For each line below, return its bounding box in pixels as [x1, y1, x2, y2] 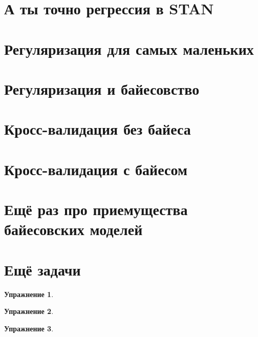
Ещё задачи [4, 259, 81, 280]
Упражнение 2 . [4, 306, 54, 317]
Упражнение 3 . [4, 323, 54, 333]
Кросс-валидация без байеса [4, 118, 191, 139]
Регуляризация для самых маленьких [4, 38, 254, 59]
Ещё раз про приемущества [4, 199, 188, 220]
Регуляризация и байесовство [4, 78, 200, 99]
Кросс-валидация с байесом [4, 158, 187, 179]
